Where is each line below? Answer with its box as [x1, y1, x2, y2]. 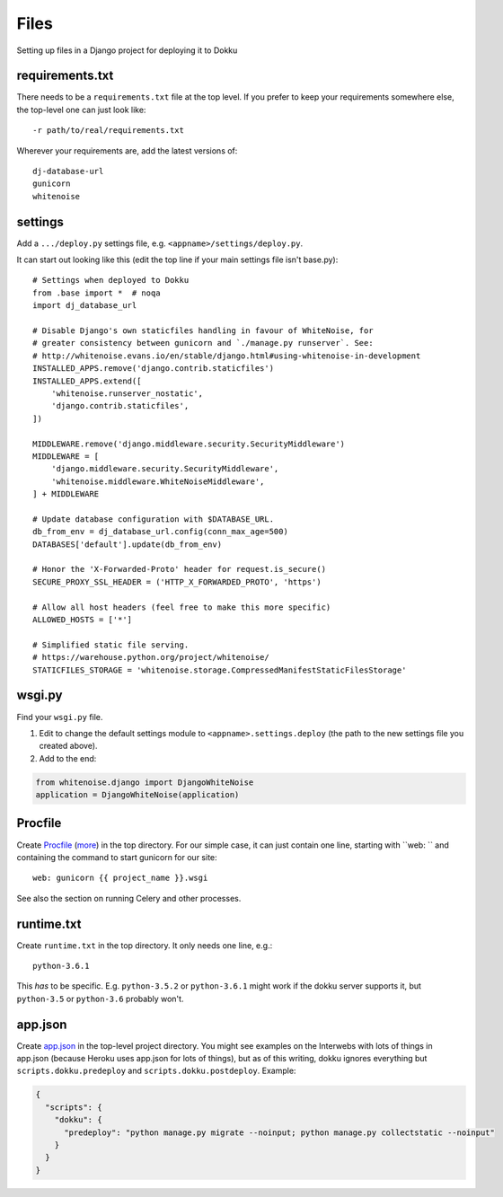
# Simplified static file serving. [32, 639, 190, 650]
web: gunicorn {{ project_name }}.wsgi [32, 873, 208, 884]
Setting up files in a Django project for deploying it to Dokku [16, 45, 238, 56]
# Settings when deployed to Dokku [32, 275, 190, 286]
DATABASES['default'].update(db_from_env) [32, 539, 223, 550]
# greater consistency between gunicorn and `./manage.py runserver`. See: [32, 338, 374, 348]
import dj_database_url [32, 301, 137, 311]
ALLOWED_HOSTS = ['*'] [32, 615, 133, 625]
